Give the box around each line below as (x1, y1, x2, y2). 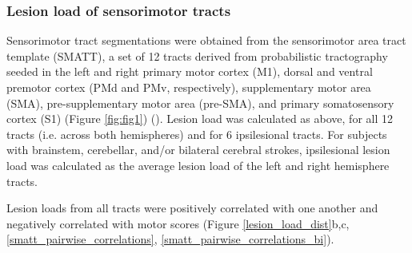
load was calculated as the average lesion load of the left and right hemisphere (6, 156, 390, 173)
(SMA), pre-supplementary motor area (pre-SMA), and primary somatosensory (6, 94, 394, 111)
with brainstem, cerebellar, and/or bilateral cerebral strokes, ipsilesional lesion (6, 141, 390, 158)
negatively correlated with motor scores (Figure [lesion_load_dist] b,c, (6, 215, 350, 231)
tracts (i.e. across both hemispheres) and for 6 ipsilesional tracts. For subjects (6, 125, 387, 142)
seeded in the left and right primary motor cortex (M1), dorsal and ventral (6, 63, 373, 80)
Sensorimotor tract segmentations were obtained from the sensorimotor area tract (6, 32, 406, 49)
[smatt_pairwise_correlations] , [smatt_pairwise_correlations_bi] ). (6, 231, 334, 247)
